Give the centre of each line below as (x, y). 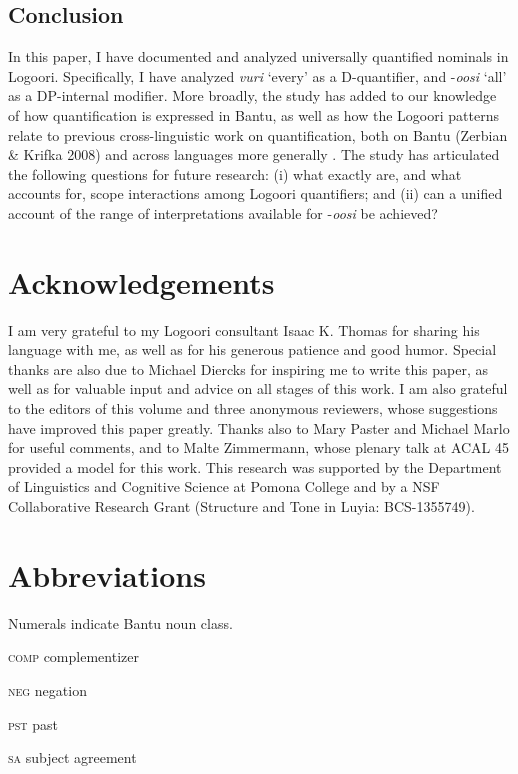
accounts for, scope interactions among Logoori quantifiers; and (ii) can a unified (255, 193)
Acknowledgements (141, 281)
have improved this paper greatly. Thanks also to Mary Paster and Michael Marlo (259, 427)
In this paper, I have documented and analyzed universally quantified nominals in (258, 56)
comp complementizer (73, 656)
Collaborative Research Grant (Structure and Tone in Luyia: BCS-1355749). (241, 506)
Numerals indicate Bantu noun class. (120, 622)
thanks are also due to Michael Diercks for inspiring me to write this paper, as (248, 368)
